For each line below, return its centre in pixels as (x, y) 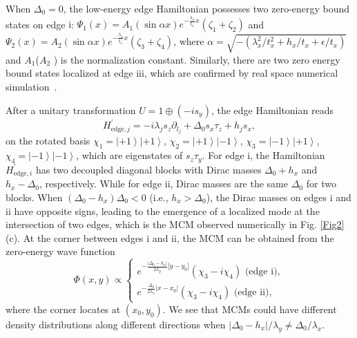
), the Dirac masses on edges (267, 197)
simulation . (31, 87)
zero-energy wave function (60, 251)
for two (321, 184)
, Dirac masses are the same (229, 184)
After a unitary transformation (71, 110)
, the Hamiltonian (288, 155)
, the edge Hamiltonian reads (272, 110)
